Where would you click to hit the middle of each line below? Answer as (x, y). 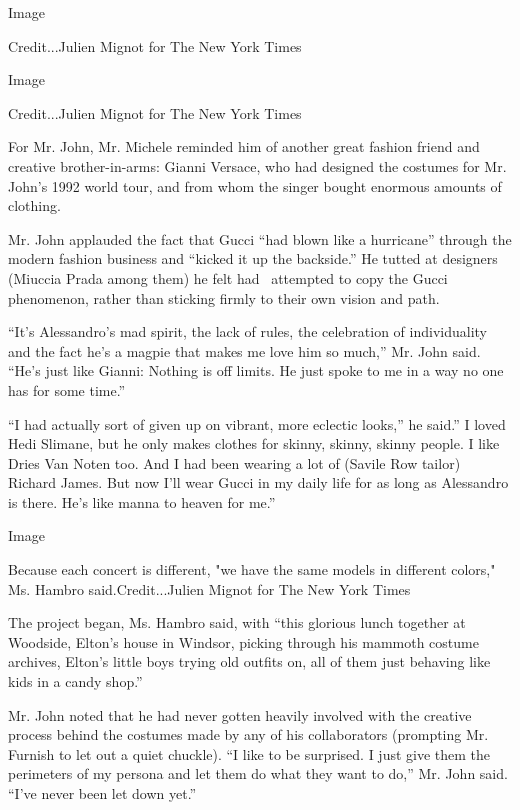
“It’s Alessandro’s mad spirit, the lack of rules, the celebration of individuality (247, 331)
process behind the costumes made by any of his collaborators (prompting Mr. (248, 734)
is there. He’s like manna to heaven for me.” (142, 501)
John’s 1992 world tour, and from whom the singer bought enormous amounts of (255, 185)
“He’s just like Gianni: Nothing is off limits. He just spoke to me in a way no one (256, 370)
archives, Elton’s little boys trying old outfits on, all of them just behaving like (249, 661)
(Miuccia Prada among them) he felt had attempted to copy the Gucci (228, 277)
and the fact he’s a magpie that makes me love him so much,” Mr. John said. (244, 350)
